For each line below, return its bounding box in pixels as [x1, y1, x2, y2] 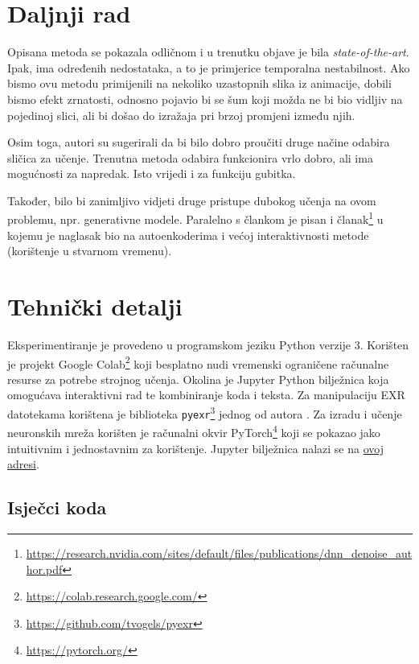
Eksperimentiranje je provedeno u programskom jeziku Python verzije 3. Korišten [7, 336, 409, 353]
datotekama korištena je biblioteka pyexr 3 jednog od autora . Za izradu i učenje [7, 403, 402, 422]
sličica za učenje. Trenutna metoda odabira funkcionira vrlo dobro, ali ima [7, 149, 373, 166]
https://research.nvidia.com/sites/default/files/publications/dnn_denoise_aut [26, 545, 413, 562]
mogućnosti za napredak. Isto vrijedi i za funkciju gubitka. [7, 165, 296, 182]
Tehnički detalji [7, 290, 183, 323]
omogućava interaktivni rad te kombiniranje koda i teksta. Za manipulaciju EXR [7, 386, 405, 403]
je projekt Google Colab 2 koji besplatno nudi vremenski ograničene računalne [7, 353, 389, 372]
